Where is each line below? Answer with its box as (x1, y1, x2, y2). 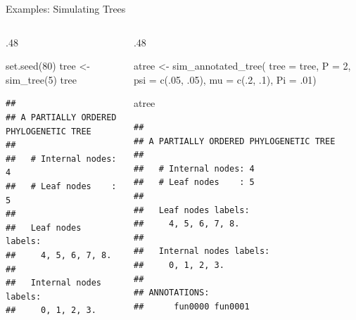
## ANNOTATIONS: (133, 288, 210, 298)
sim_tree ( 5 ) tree (6, 72, 77, 87)
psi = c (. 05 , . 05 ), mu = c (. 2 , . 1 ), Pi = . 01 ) (133, 72, 317, 87)
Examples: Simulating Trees (6, 1, 126, 15)
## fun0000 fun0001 (133, 301, 250, 312)
